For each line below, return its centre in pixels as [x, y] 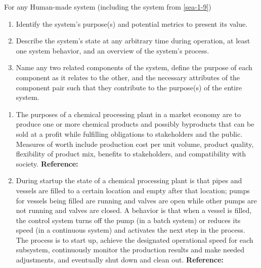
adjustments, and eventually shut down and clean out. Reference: [120, 260]
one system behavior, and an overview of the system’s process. [113, 50]
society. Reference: [47, 163]
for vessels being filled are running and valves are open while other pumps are [136, 200]
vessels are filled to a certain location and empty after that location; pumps [133, 190]
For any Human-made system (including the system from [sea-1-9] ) [108, 7]
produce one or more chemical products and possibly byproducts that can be [135, 124]
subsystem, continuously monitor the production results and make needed [130, 250]
